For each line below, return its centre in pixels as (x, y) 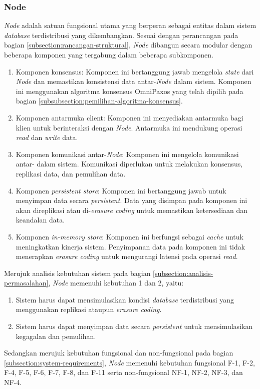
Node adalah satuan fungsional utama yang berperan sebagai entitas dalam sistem (130, 25)
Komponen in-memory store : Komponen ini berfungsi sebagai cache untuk (129, 236)
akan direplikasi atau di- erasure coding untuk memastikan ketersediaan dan (132, 210)
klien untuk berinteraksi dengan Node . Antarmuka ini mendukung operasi (129, 127)
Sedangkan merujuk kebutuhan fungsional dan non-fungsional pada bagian (119, 353)
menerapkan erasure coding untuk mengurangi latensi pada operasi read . (127, 256)
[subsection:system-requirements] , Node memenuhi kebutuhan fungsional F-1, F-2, (129, 362)
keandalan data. (40, 220)
